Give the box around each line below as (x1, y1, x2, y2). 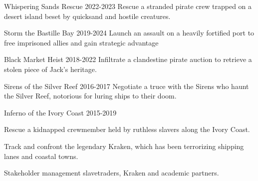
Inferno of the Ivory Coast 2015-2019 (4, 107, 117, 117)
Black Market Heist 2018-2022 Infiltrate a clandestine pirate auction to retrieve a (4, 54, 252, 64)
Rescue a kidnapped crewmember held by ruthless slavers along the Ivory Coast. (4, 124, 250, 134)
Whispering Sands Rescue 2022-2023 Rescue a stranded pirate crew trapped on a (4, 1, 252, 11)
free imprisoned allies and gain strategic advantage (4, 37, 159, 47)
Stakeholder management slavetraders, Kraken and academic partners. (4, 167, 219, 178)
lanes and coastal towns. (4, 150, 78, 161)
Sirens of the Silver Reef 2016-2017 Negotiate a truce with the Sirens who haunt (4, 80, 249, 91)
